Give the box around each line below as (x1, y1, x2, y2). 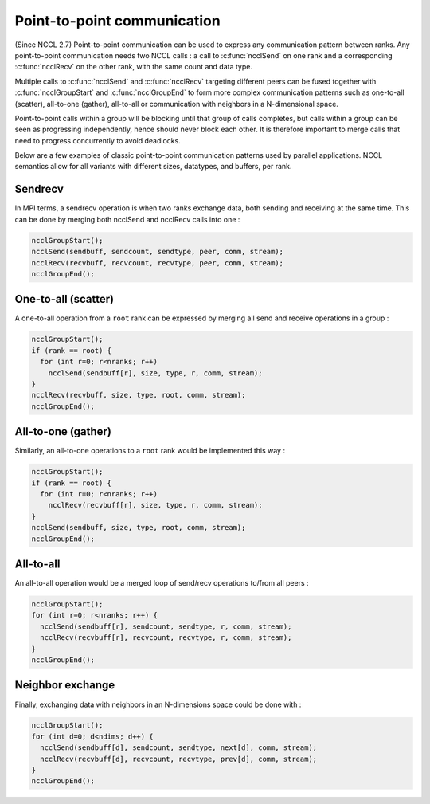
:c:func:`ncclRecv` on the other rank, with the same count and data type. (14, 62, 252, 72)
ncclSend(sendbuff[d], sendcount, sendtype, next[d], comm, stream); (40, 743, 318, 752)
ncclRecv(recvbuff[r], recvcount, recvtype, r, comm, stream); (40, 633, 292, 642)
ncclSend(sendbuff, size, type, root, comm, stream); (31, 523, 246, 532)
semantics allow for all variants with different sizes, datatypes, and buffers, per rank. (14, 162, 292, 171)
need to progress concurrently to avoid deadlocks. (14, 135, 181, 145)
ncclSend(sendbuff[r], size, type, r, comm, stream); (48, 368, 263, 378)
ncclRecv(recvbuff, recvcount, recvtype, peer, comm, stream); (31, 258, 284, 267)
